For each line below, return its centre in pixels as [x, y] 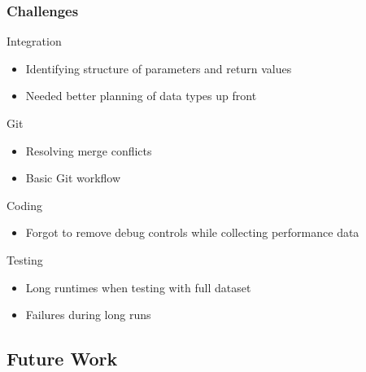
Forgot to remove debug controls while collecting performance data [192, 232]
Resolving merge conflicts [89, 150]
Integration [34, 41]
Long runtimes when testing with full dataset [138, 287]
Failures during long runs [88, 315]
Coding [24, 205]
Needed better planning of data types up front [141, 96]
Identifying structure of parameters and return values [159, 68]
